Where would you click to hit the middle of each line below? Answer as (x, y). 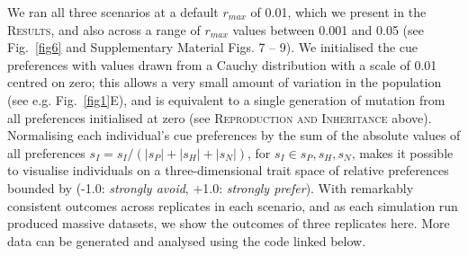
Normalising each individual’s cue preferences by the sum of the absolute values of (234, 135)
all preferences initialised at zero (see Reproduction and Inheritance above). (220, 117)
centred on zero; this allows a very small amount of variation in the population (225, 82)
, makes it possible (402, 152)
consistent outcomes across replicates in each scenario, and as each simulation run (233, 205)
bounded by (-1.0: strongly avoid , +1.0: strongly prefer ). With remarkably (211, 187)
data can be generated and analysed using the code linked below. (187, 240)
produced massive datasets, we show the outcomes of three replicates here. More (229, 223)
